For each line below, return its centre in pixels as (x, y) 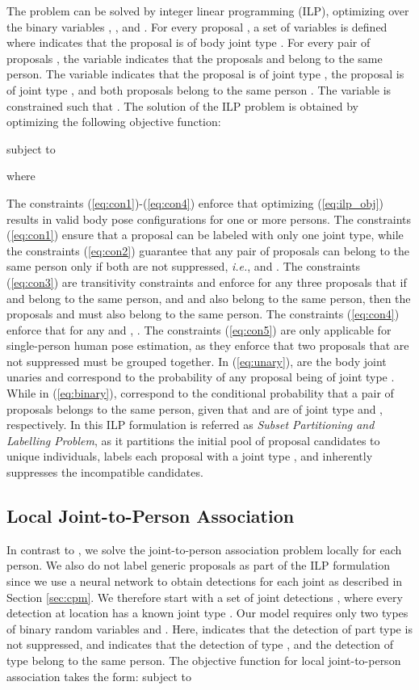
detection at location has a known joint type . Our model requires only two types (207, 613)
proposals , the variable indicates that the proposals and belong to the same (195, 58)
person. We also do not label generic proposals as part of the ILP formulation (199, 565)
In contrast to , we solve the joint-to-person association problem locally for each (204, 549)
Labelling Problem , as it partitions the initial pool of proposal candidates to (193, 440)
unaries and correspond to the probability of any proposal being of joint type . (201, 377)
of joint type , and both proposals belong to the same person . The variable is (199, 89)
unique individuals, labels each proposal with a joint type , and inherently (190, 456)
